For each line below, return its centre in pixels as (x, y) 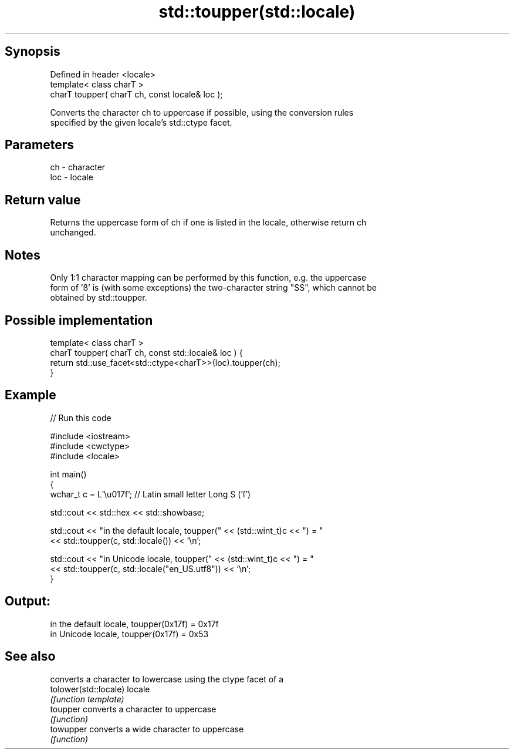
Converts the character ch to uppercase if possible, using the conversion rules (202, 112)
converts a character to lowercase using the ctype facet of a (167, 679)
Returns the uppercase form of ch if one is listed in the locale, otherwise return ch (208, 223)
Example (31, 395)
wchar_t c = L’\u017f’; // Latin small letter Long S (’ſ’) (151, 494)
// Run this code (81, 418)
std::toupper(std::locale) (257, 12)
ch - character (78, 167)
